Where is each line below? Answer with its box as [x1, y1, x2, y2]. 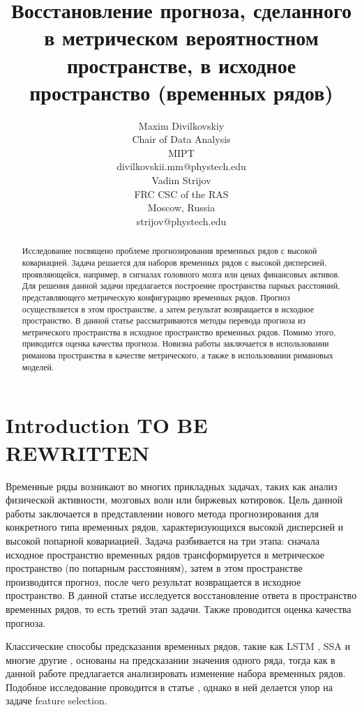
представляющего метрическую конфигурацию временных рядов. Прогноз [22, 291, 290, 303]
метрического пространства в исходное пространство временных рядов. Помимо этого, [22, 326, 336, 338]
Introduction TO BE [6, 411, 208, 439]
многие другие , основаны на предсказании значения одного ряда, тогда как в [6, 652, 335, 667]
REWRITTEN [6, 438, 150, 467]
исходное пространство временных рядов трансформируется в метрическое [6, 547, 325, 561]
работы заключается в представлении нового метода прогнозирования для [6, 506, 319, 520]
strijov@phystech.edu [136, 213, 227, 228]
